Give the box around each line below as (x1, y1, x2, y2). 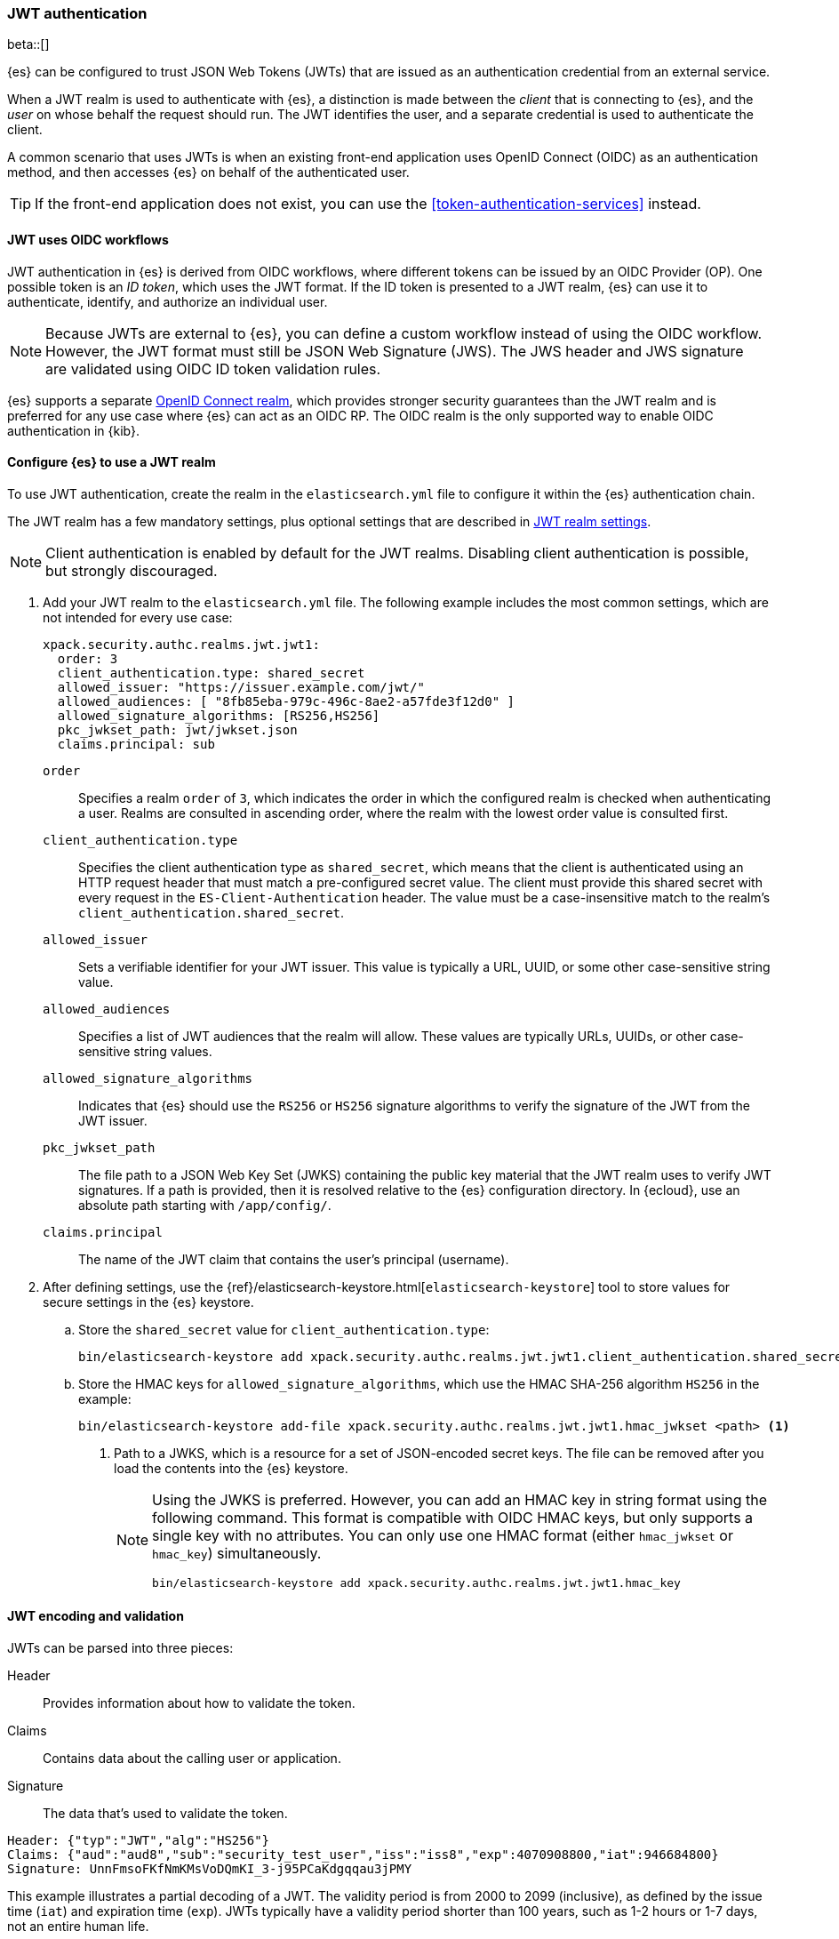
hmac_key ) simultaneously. (152, 1543, 322, 1562)
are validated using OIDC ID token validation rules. (45, 359, 381, 378)
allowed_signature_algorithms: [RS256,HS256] (57, 708, 380, 723)
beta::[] (7, 36, 50, 52)
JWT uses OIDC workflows (7, 231, 169, 247)
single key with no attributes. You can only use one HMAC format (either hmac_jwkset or (152, 1526, 733, 1544)
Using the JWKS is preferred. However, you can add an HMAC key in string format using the (152, 1490, 768, 1509)
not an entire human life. (7, 1919, 149, 1935)
